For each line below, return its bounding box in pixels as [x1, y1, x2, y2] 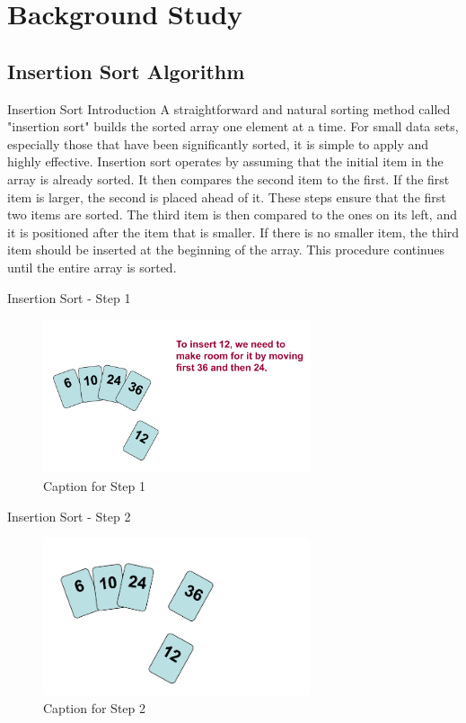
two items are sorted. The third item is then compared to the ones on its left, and [7, 205, 457, 224]
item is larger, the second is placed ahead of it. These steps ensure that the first [7, 187, 446, 206]
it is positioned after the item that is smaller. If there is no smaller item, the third [7, 222, 460, 241]
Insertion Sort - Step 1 [7, 288, 131, 307]
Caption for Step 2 [43, 698, 146, 717]
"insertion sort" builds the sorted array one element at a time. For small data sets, [7, 117, 459, 136]
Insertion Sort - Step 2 [7, 506, 131, 525]
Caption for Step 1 [43, 476, 146, 495]
